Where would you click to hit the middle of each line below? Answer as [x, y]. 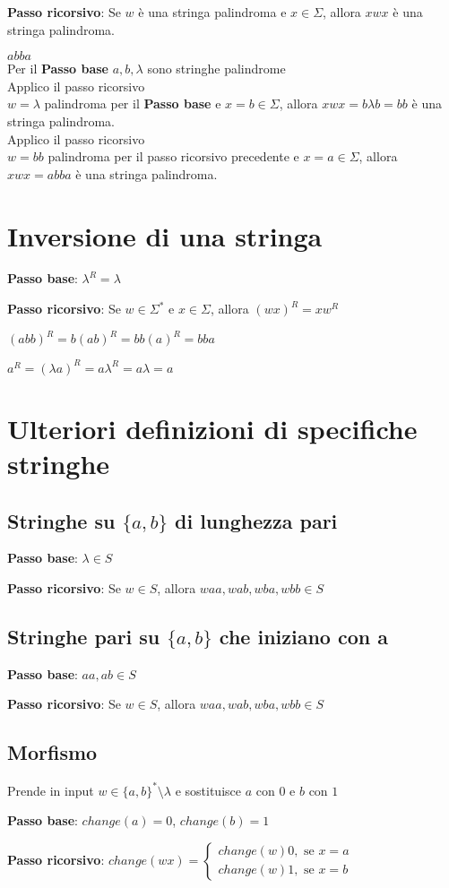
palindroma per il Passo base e [133, 103]
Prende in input [51, 790]
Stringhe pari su [84, 636]
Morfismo [52, 752]
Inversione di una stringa [165, 235]
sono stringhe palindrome [216, 69]
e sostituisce [208, 790]
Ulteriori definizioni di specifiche [212, 428]
